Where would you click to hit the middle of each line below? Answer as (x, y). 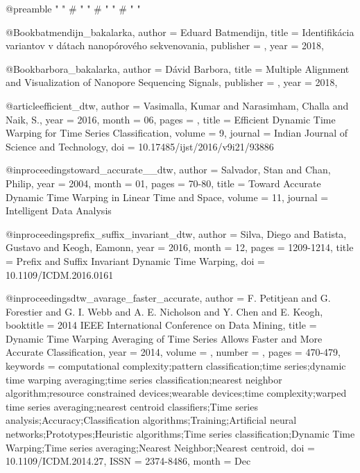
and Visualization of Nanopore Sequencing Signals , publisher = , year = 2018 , (172, 82)
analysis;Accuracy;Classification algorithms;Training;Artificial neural (151, 420)
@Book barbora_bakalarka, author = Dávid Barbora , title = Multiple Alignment (178, 68)
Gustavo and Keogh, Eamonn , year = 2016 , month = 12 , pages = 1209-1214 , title (180, 247)
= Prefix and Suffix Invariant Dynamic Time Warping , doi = (135, 260)
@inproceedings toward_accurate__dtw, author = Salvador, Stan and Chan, (168, 170)
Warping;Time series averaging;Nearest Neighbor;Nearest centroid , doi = (160, 447)
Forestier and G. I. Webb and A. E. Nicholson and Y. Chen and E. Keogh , (164, 311)
